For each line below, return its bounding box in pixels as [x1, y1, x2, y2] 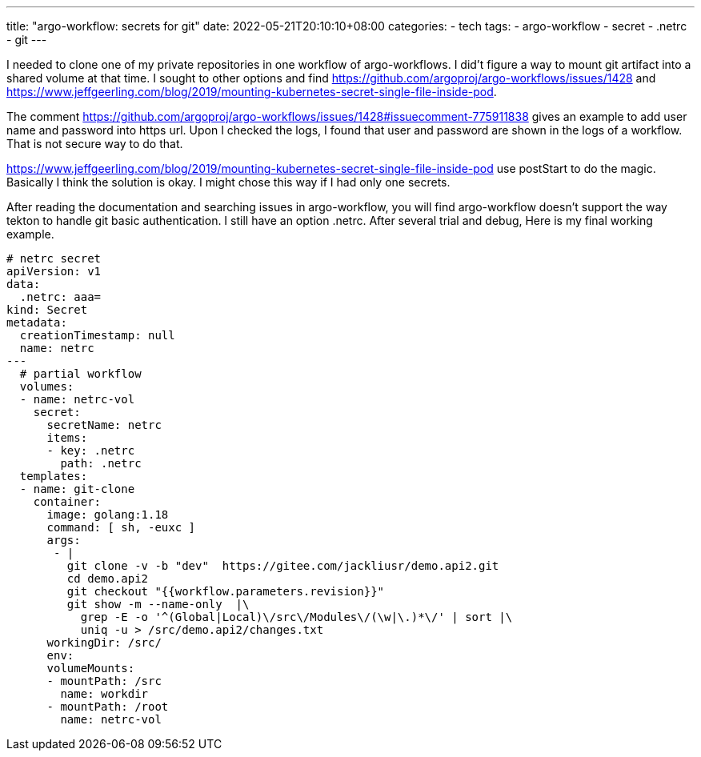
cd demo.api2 [66, 572, 149, 585]
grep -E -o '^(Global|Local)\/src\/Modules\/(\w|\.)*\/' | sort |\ [80, 611, 513, 623]
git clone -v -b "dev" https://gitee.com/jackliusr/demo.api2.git [66, 559, 499, 572]
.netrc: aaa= [19, 290, 102, 303]
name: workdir [60, 687, 149, 700]
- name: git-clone [19, 483, 135, 495]
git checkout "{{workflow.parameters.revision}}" [66, 585, 385, 598]
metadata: [6, 316, 67, 329]
